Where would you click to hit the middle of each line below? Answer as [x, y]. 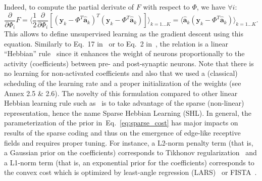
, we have [211, 7]
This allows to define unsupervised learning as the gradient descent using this [124, 34]
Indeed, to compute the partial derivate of [69, 7]
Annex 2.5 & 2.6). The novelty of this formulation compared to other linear [121, 93]
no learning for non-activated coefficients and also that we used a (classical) [121, 73]
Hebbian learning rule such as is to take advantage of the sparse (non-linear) [124, 103]
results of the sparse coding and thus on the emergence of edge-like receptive [122, 133]
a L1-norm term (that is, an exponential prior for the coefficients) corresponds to [129, 162]
